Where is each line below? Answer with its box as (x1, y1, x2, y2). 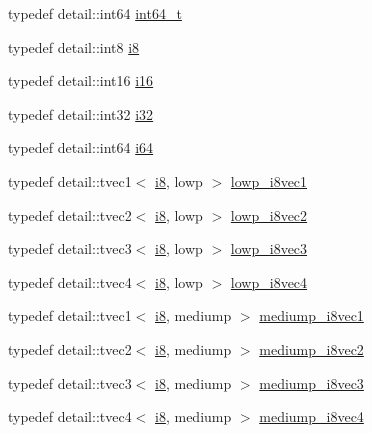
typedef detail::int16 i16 (8, 70, 154, 91)
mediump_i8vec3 (259, 372, 364, 393)
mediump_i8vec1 (259, 305, 364, 326)
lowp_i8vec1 (230, 170, 308, 191)
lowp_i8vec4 (230, 271, 308, 292)
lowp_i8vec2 (230, 204, 308, 225)
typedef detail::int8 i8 (8, 36, 140, 57)
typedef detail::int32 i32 (8, 103, 154, 124)
